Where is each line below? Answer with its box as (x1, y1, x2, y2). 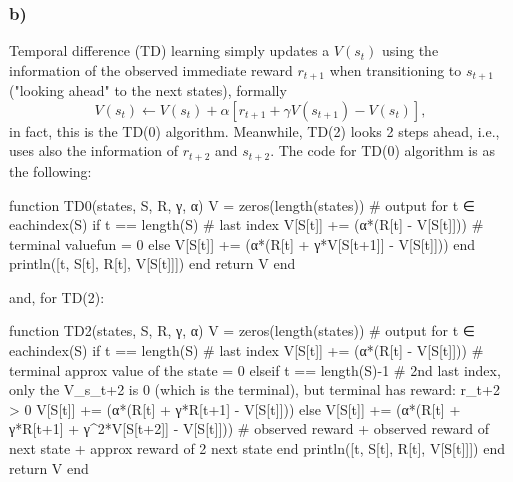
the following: (9, 160, 92, 181)
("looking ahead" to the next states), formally (9, 80, 287, 101)
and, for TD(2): (9, 286, 105, 307)
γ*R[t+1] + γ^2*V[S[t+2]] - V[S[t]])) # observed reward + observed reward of (9, 418, 490, 439)
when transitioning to (329, 59, 462, 80)
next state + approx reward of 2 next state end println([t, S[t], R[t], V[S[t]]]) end (9, 438, 506, 459)
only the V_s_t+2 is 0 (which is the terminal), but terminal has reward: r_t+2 (9, 379, 500, 400)
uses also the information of (9, 140, 179, 161)
